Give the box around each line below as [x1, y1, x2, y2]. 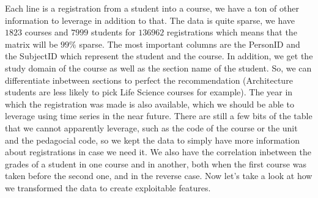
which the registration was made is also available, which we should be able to [5, 97, 294, 110]
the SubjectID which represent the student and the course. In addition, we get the [5, 50, 313, 62]
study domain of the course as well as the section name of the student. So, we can [5, 61, 312, 74]
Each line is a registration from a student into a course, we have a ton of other [5, 2, 299, 14]
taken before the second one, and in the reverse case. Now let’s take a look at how [5, 169, 312, 182]
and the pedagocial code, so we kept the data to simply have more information [5, 133, 300, 146]
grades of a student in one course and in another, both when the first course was [5, 157, 306, 170]
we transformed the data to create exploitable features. [5, 181, 211, 194]
